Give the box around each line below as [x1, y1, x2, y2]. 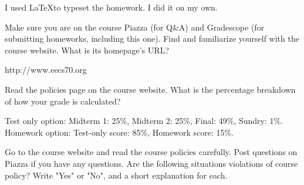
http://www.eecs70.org [5, 63, 87, 76]
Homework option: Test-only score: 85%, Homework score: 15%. [5, 126, 234, 138]
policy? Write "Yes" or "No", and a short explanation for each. [5, 169, 228, 181]
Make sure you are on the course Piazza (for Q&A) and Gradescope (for [5, 21, 265, 33]
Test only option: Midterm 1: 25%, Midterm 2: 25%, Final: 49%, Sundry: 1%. [5, 115, 283, 127]
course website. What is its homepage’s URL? [5, 43, 169, 56]
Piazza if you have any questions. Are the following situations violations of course [5, 157, 298, 169]
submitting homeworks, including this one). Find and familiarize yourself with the [5, 32, 299, 45]
